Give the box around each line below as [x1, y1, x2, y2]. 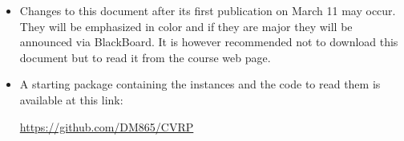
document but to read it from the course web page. [19, 49, 271, 65]
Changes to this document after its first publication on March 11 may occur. [19, 2, 396, 18]
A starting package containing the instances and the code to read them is [19, 76, 381, 92]
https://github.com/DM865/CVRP [19, 118, 194, 135]
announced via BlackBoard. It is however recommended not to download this [19, 33, 398, 50]
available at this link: [19, 91, 123, 108]
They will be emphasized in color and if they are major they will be [19, 18, 353, 34]
